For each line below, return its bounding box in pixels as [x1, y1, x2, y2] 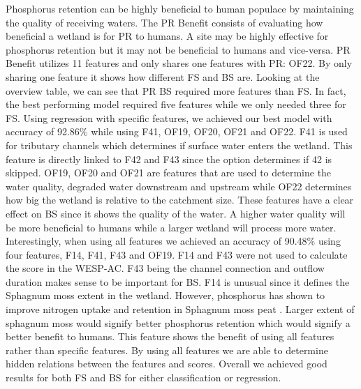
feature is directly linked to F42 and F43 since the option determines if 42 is [6, 151, 332, 166]
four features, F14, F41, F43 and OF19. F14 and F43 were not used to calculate [6, 247, 348, 261]
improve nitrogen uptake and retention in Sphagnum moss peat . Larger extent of [6, 302, 355, 316]
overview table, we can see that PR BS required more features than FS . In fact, [6, 83, 346, 98]
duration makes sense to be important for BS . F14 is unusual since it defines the [6, 274, 350, 289]
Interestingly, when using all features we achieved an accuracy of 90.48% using [6, 234, 341, 248]
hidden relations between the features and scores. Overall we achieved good [6, 356, 327, 371]
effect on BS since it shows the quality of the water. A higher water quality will [6, 206, 346, 220]
